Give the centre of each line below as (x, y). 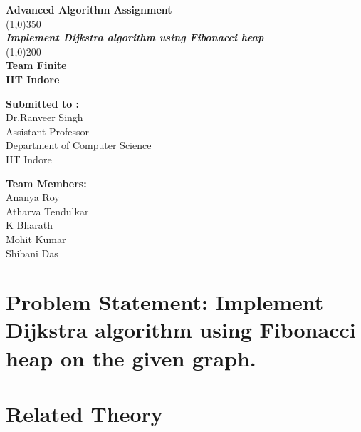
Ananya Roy (33, 197)
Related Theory (84, 414)
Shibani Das (32, 253)
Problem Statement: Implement (165, 302)
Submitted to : (43, 103)
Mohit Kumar (36, 238)
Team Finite (36, 65)
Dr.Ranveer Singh (45, 117)
